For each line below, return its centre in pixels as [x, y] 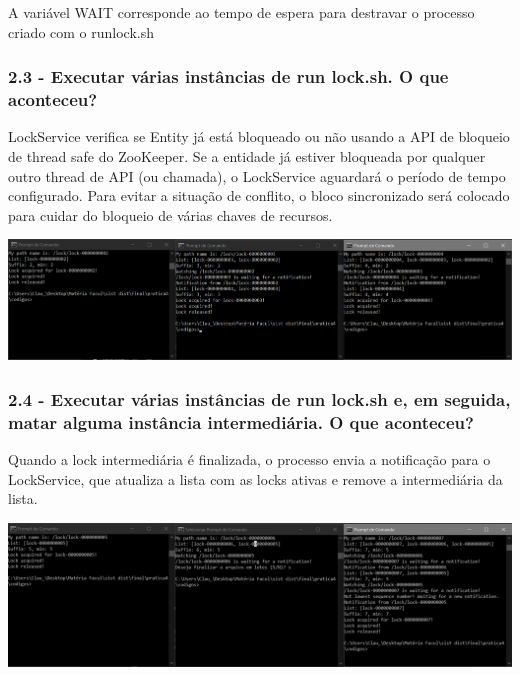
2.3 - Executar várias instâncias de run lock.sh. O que [228, 76]
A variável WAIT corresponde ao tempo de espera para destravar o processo [241, 12]
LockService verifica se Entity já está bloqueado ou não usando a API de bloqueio [259, 136]
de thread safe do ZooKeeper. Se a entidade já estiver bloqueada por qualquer [247, 155]
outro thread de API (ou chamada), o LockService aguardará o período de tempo [257, 175]
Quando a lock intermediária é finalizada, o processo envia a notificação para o [249, 459]
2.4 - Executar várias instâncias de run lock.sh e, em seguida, [259, 399]
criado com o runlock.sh [81, 31]
